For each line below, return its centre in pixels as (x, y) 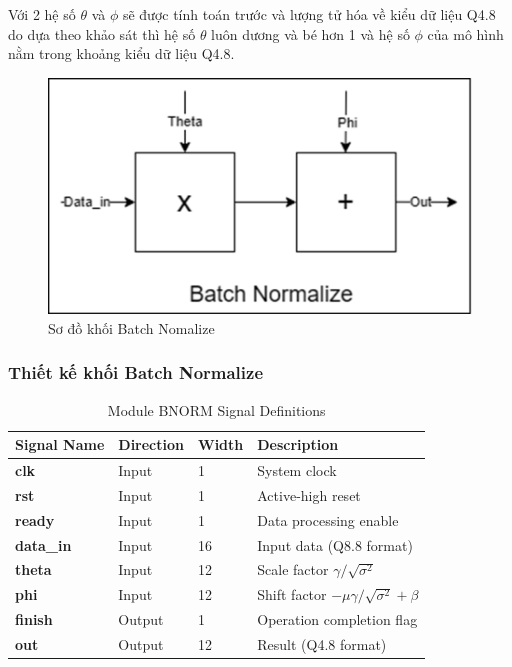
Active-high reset (309, 494)
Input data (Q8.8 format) (335, 544)
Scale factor (293, 569)
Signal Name (60, 444)
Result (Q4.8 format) (322, 644)
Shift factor (292, 594)
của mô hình (465, 33)
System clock (297, 470)
